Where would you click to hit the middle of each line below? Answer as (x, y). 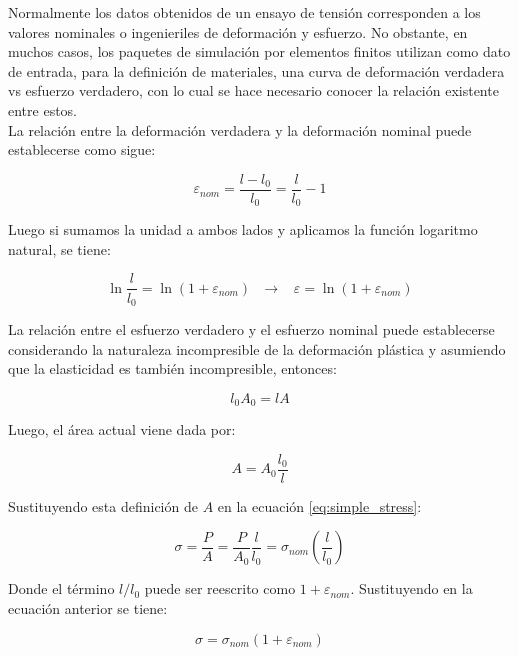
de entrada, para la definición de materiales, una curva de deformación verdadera (256, 70)
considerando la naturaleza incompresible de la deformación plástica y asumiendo (257, 348)
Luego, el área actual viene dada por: (122, 429)
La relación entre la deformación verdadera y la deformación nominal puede (240, 129)
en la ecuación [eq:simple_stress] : (319, 505)
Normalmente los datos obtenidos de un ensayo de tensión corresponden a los (244, 12)
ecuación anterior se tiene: (88, 608)
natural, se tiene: (59, 248)
